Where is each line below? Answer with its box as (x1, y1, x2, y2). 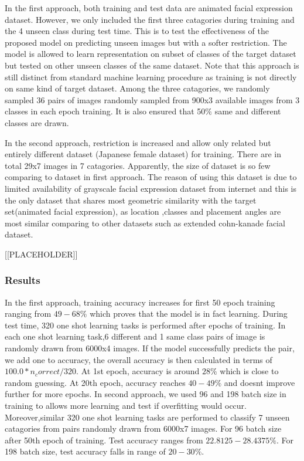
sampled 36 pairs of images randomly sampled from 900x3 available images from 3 (5, 93, 300, 106)
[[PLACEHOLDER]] (5, 248, 78, 260)
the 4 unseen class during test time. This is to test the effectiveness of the (5, 25, 269, 37)
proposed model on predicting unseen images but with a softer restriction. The (5, 36, 287, 48)
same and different (214, 105, 281, 117)
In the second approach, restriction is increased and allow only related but (5, 136, 271, 148)
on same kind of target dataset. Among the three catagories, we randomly (5, 82, 270, 94)
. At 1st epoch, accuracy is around (76, 365, 200, 377)
